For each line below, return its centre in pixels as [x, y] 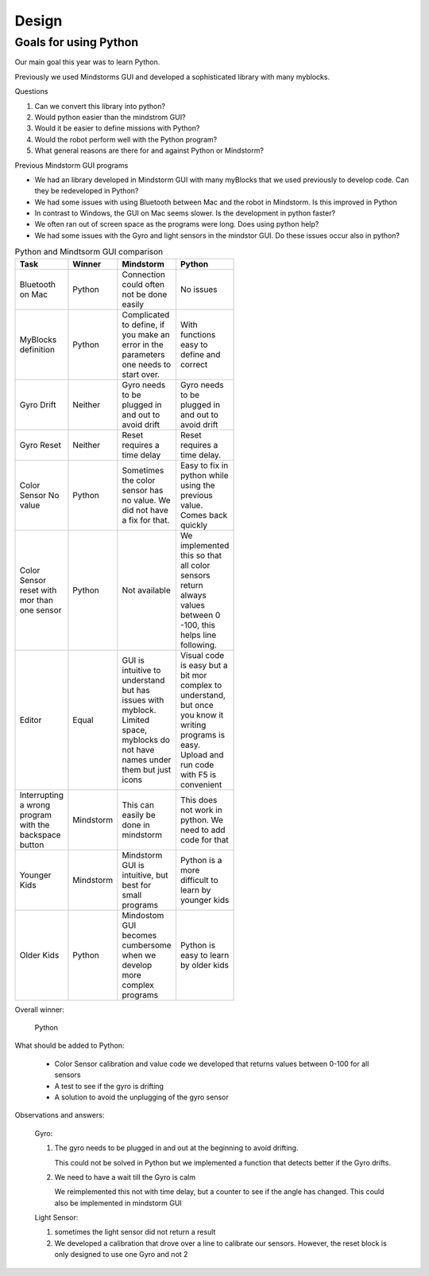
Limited [136, 720]
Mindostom [143, 915]
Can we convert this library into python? [100, 106]
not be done [145, 294]
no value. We [146, 500]
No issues [199, 289]
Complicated [146, 314]
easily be [139, 815]
